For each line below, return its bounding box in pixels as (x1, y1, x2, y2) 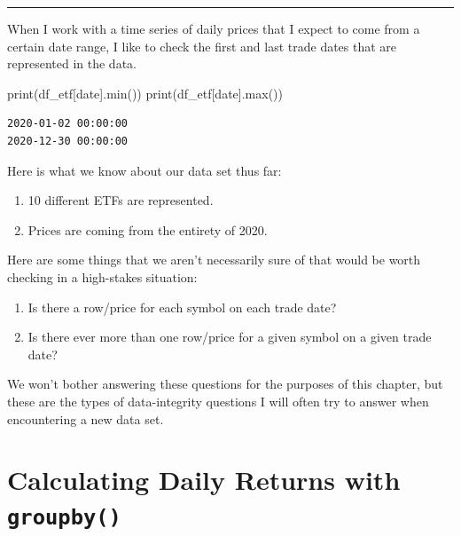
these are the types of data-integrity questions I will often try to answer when (7, 391, 429, 410)
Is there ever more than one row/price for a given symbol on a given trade (27, 327, 432, 346)
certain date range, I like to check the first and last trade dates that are (7, 36, 397, 55)
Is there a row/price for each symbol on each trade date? (27, 297, 337, 316)
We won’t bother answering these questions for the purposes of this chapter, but (7, 374, 443, 393)
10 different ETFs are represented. (27, 191, 214, 209)
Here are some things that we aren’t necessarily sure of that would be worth (7, 250, 421, 269)
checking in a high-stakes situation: (7, 267, 198, 286)
